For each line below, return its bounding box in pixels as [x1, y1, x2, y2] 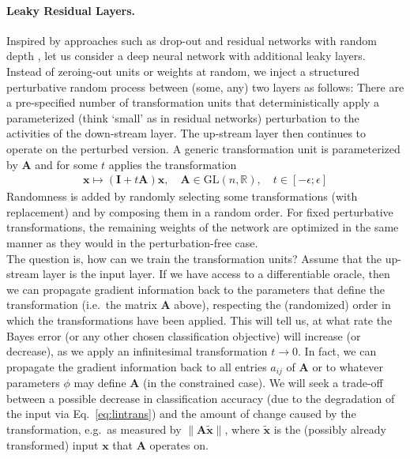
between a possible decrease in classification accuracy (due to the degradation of [6, 389, 395, 406]
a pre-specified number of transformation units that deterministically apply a [6, 94, 379, 111]
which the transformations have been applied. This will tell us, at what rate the [6, 311, 393, 328]
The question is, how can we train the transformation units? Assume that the [6, 250, 382, 266]
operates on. [149, 436, 209, 453]
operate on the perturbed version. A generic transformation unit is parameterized [6, 140, 401, 156]
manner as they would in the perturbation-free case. [6, 234, 258, 250]
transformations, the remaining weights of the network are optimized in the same [6, 219, 399, 235]
